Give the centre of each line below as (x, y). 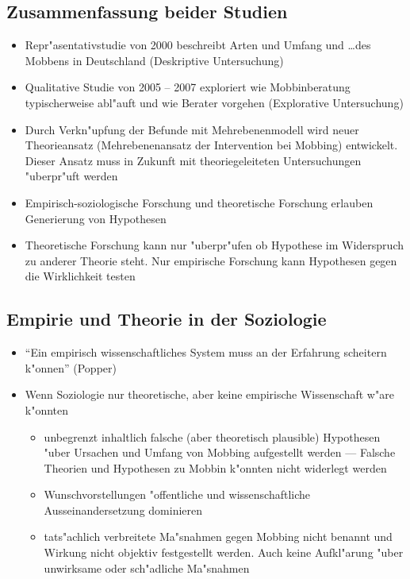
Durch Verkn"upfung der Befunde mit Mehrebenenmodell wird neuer (192, 129)
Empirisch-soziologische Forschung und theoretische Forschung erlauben (199, 202)
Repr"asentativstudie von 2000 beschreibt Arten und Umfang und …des (198, 45)
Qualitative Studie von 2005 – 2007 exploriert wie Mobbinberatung (188, 87)
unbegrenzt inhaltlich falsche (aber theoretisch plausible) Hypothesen (212, 436)
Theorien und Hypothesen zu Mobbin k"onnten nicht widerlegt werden (215, 467)
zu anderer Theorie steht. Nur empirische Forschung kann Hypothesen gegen (211, 260)
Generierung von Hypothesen (96, 218)
